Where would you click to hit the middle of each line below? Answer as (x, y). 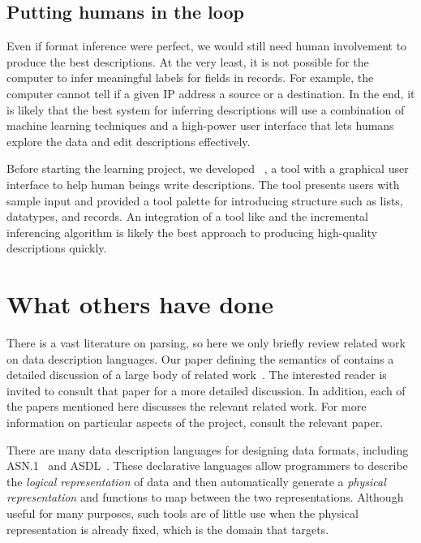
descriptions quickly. (57, 248)
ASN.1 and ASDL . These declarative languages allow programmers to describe (207, 465)
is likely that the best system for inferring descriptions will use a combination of (206, 109)
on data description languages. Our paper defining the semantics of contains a (200, 358)
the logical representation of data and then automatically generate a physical (196, 481)
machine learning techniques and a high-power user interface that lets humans (200, 125)
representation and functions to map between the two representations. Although (205, 497)
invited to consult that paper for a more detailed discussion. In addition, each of (206, 390)
